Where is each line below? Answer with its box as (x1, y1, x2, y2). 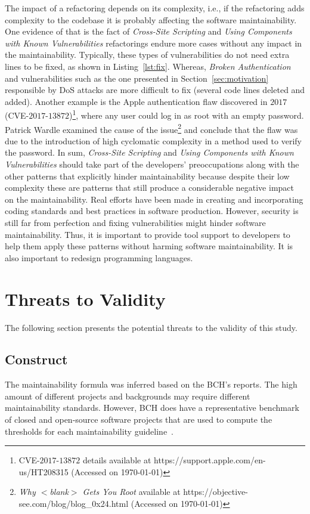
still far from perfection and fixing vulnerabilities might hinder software (5, 216, 266, 228)
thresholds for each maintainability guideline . (5, 425, 174, 437)
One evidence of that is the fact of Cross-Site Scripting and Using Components (5, 25, 292, 38)
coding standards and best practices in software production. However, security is (5, 205, 299, 217)
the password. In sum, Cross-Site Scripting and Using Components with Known (5, 146, 294, 159)
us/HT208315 (18, 465, 69, 478)
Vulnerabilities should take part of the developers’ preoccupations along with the (5, 158, 299, 171)
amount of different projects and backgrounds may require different (5, 389, 250, 402)
